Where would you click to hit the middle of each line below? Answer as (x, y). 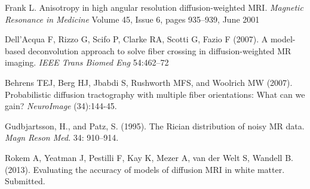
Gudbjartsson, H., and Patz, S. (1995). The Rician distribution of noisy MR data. (155, 126)
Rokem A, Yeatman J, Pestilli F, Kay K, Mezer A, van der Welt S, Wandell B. (149, 157)
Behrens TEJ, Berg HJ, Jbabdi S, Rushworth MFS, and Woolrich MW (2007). (149, 82)
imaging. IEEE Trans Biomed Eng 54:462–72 (87, 62)
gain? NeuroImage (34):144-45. (61, 106)
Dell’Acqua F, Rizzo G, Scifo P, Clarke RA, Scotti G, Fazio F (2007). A (136, 39)
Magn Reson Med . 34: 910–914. (62, 137)
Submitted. (25, 181)
